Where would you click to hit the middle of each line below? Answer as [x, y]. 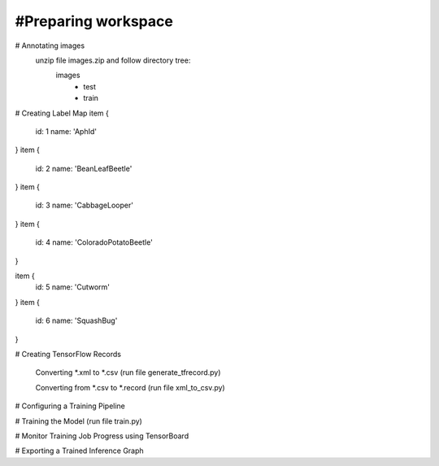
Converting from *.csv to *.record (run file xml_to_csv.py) [130, 387]
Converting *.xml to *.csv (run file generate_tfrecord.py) [128, 372]
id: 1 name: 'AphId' [66, 131]
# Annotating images [50, 46]
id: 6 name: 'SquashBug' [76, 320]
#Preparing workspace [94, 21]
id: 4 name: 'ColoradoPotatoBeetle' [94, 242]
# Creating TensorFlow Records [68, 354]
